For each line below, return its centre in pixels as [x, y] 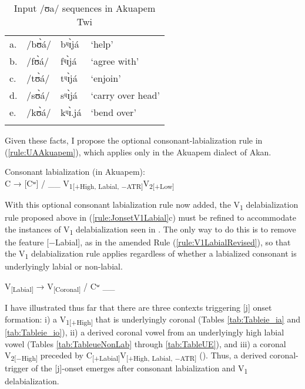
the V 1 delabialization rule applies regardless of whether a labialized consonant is [151, 254]
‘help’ [102, 44]
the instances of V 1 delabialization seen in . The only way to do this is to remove [150, 230]
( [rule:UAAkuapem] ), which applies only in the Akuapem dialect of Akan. [138, 152]
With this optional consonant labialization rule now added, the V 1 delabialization [152, 205]
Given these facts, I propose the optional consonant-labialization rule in [134, 140]
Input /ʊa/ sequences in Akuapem [85, 8]
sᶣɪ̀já [69, 95]
